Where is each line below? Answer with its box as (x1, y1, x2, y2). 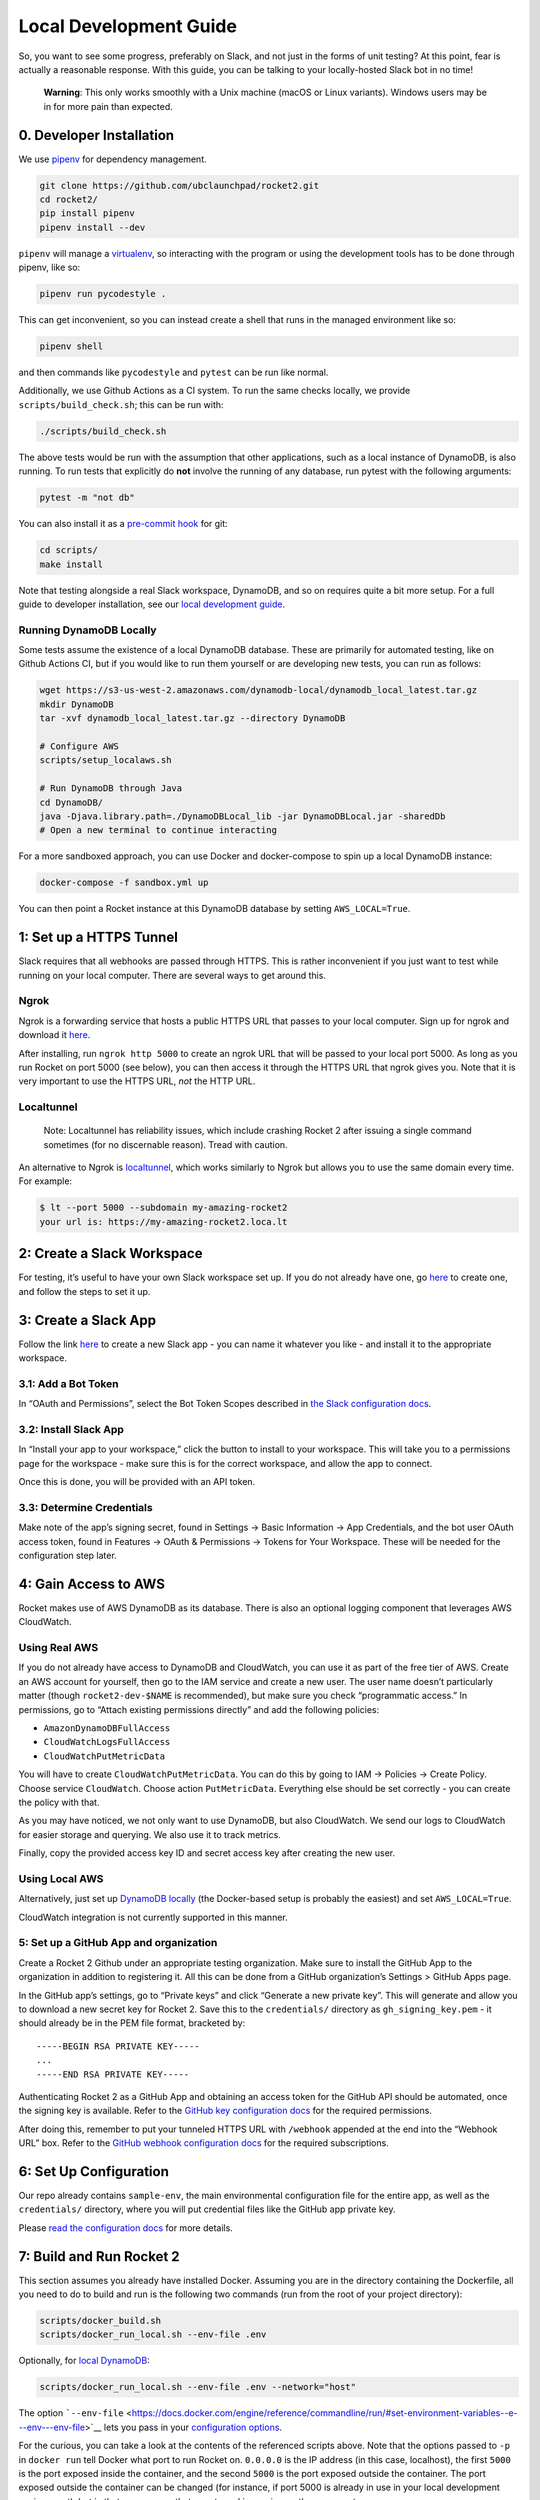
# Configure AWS (39, 741, 120, 752)
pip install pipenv (39, 208, 135, 219)
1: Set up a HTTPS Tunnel (18, 929, 179, 946)
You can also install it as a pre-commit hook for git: (18, 518, 229, 530)
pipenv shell (39, 341, 104, 352)
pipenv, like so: (18, 261, 81, 274)
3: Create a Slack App (18, 1311, 157, 1329)
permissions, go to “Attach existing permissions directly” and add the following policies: (18, 1703, 380, 1715)
